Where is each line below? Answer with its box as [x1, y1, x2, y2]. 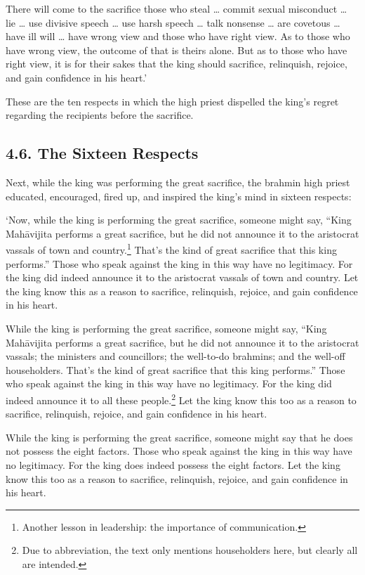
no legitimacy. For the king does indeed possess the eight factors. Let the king [6, 457, 340, 472]
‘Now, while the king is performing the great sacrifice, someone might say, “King [6, 212, 352, 227]
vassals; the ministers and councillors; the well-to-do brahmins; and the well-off [6, 349, 345, 363]
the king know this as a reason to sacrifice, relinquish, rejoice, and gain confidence [6, 283, 358, 298]
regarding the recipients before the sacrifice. [6, 108, 194, 122]
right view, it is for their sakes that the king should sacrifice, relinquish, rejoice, [6, 56, 347, 71]
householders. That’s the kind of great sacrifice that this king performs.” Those [6, 362, 345, 377]
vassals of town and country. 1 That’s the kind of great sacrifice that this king [6, 240, 337, 257]
